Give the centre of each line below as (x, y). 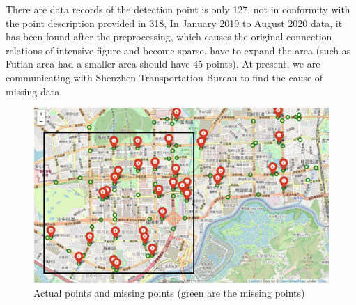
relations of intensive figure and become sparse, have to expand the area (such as (178, 50)
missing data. (34, 91)
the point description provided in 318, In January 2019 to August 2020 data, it (174, 23)
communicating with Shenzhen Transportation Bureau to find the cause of (164, 77)
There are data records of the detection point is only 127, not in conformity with (178, 9)
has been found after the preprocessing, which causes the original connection (169, 37)
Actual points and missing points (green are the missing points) (169, 292)
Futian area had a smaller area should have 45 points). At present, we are (163, 64)
